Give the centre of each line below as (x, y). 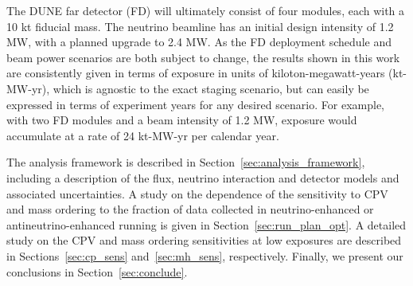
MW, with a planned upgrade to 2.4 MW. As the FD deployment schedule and (199, 42)
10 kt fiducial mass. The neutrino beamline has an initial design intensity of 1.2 (200, 26)
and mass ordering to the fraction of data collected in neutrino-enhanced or (190, 209)
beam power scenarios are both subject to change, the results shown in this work (203, 57)
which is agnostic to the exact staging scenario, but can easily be (211, 88)
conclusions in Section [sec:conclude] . (97, 271)
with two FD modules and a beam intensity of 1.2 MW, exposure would (182, 120)
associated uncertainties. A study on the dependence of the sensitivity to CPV (197, 193)
